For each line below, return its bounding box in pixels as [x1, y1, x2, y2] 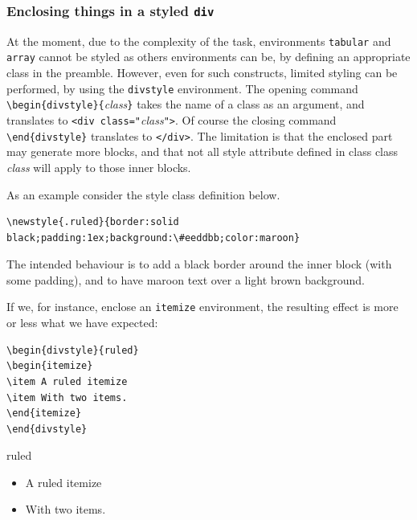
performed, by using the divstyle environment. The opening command [6, 80, 358, 96]
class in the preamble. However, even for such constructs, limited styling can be [6, 64, 398, 81]
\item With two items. [6, 391, 128, 403]
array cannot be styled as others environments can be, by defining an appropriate [6, 48, 411, 65]
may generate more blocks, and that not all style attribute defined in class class [6, 143, 399, 160]
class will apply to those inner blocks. [6, 158, 191, 175]
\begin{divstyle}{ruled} [6, 344, 139, 356]
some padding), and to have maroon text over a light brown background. [6, 271, 365, 288]
